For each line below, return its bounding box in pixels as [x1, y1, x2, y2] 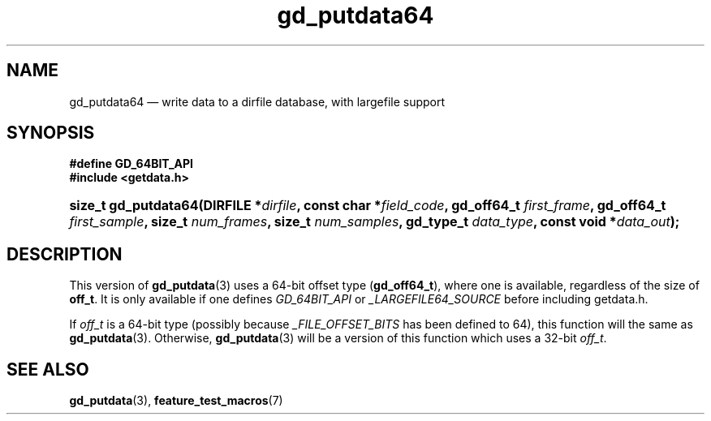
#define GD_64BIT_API [69, 157, 194, 171]
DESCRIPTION [6, 243, 123, 264]
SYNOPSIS [6, 122, 95, 144]
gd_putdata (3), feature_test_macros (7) [69, 393, 283, 408]
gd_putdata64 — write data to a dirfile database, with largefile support [69, 94, 446, 109]
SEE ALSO [6, 359, 89, 380]
